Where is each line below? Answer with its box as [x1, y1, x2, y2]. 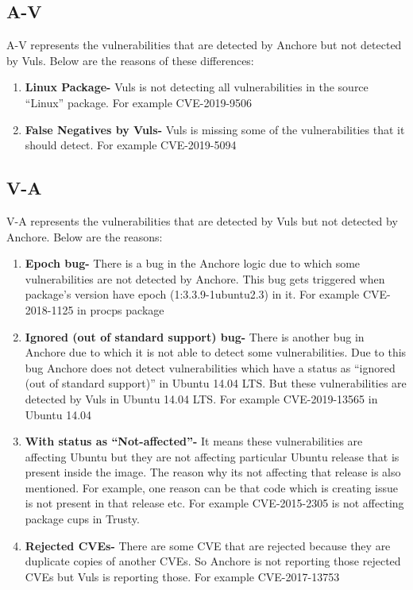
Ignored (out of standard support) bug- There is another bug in [25, 328, 365, 345]
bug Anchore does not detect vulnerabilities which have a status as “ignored [25, 359, 396, 376]
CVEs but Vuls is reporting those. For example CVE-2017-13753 [25, 568, 340, 584]
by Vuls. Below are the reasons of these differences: [6, 52, 254, 68]
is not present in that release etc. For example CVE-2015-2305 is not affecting [25, 495, 404, 511]
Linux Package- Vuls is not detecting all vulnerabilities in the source [25, 79, 369, 95]
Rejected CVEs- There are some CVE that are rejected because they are [25, 537, 391, 553]
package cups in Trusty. [25, 511, 140, 527]
